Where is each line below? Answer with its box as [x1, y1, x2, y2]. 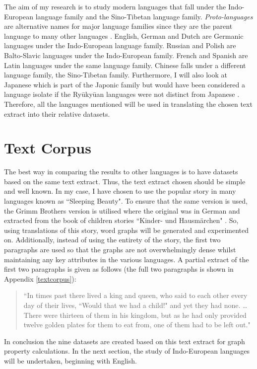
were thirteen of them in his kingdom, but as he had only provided [44, 309, 247, 320]
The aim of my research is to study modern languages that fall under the [4, 1, 226, 11]
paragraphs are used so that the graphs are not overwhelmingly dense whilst [4, 244, 236, 254]
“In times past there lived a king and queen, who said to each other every [23, 290, 248, 300]
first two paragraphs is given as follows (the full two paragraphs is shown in [4, 264, 234, 274]
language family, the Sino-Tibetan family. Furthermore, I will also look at [4, 70, 228, 80]
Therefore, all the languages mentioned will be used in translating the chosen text [4, 98, 253, 109]
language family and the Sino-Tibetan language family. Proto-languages [35, 11, 253, 21]
